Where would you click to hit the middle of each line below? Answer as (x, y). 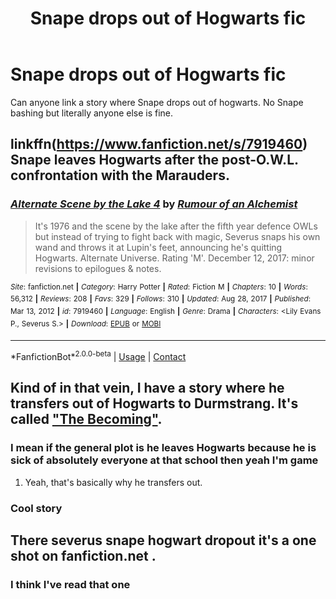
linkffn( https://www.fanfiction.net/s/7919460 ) (159, 144)
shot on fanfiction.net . (83, 555)
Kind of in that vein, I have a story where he (147, 388)
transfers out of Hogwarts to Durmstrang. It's (154, 403)
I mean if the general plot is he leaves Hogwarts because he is (163, 448)
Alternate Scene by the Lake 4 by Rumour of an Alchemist (154, 204)
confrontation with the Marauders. (120, 175)
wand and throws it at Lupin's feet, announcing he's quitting (158, 247)
